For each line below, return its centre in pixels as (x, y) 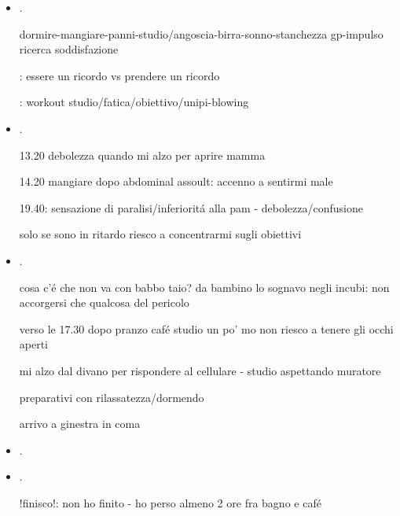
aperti (34, 344)
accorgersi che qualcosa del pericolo (104, 302)
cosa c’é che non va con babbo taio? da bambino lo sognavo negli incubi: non (204, 287)
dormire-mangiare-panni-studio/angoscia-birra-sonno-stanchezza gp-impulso (201, 33)
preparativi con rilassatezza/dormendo (112, 397)
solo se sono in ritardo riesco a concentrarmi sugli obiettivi (160, 234)
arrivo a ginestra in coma (80, 424)
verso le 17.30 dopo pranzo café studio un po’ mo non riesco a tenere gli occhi (206, 328)
